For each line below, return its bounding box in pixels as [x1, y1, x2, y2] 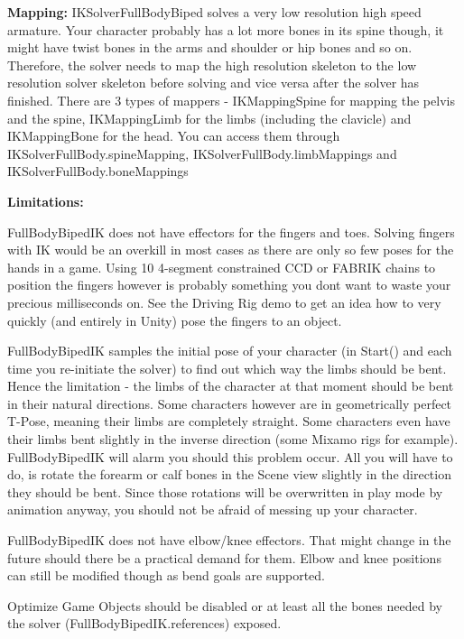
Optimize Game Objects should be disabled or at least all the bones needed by [7, 596, 442, 615]
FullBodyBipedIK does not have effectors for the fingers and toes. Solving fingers [7, 222, 455, 241]
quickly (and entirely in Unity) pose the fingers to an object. [7, 310, 342, 329]
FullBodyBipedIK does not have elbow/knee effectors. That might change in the [7, 531, 451, 550]
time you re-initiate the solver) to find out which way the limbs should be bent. [7, 358, 447, 377]
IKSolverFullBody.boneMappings [7, 162, 189, 181]
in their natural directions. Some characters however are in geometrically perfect [7, 394, 452, 412]
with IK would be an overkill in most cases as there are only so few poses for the [7, 240, 454, 259]
